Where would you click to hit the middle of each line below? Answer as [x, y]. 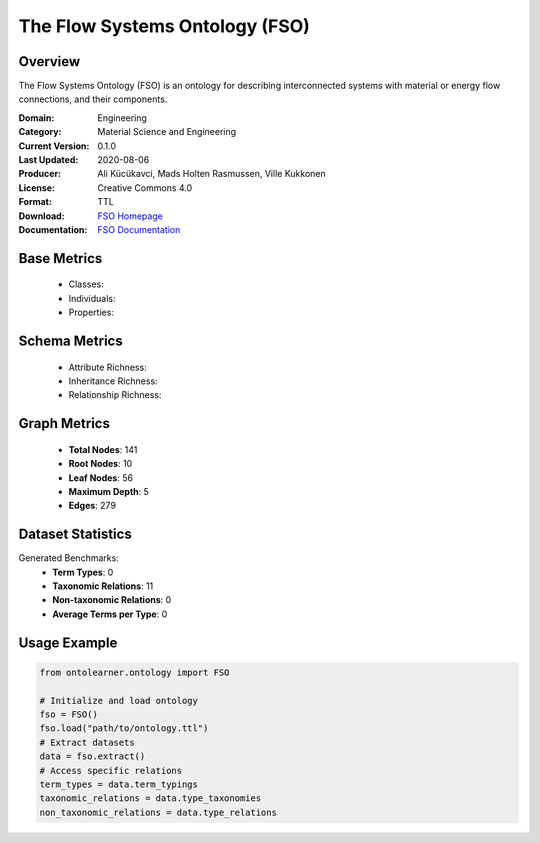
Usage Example [68, 642]
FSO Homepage [130, 216]
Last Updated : [48, 160]
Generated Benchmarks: [68, 558]
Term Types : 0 [83, 572]
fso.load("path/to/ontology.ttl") [124, 728]
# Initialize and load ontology [119, 700]
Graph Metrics [64, 423]
